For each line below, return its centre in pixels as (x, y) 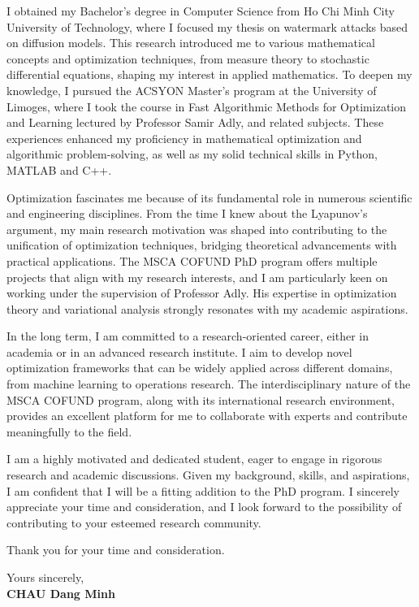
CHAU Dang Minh (61, 593)
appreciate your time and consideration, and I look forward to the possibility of (204, 507)
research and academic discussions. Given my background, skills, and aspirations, (208, 475)
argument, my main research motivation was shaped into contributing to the (197, 229)
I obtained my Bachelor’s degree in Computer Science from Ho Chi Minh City (201, 11)
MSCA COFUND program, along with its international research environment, (201, 399)
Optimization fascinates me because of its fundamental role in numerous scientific (209, 197)
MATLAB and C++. (59, 169)
